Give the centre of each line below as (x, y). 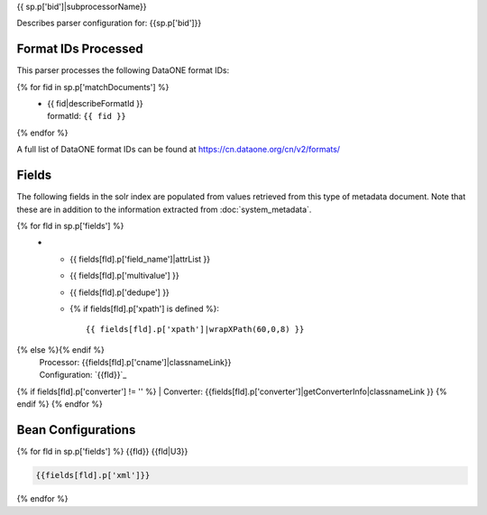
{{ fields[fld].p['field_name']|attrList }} (140, 259)
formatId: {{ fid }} (87, 116)
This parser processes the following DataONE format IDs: (123, 70)
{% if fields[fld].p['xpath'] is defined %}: (145, 308)
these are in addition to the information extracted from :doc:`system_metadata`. (164, 209)
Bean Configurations (76, 430)
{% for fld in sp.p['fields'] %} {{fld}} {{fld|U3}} (102, 452)
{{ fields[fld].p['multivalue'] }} (124, 276)
